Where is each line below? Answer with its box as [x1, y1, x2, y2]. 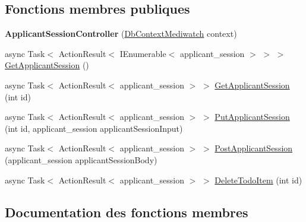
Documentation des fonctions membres [5, 202, 248, 221]
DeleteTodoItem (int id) [214, 173, 302, 186]
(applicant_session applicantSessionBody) [5, 153, 157, 166]
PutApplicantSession [214, 110, 290, 123]
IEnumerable [119, 47, 166, 59]
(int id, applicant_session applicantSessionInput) [5, 122, 183, 134]
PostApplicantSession [214, 142, 293, 154]
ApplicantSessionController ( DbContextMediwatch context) [5, 27, 237, 40]
